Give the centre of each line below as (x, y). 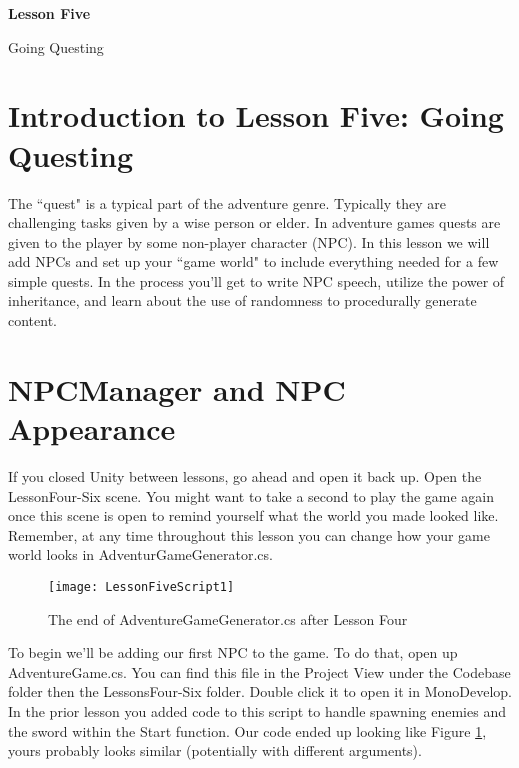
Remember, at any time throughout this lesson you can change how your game (249, 534)
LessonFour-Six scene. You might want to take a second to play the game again (251, 495)
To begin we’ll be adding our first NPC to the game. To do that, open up (233, 652)
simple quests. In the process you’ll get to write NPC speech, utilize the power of (256, 280)
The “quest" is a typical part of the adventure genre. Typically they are (227, 202)
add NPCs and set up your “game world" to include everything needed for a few (253, 261)
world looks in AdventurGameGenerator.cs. (140, 554)
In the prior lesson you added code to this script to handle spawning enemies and (257, 710)
